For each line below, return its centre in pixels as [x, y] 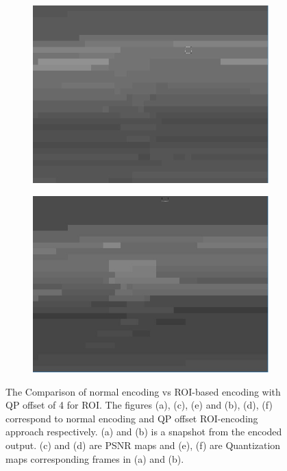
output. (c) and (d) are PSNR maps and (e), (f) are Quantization [143, 445]
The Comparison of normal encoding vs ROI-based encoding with [143, 391]
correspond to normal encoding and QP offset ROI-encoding [132, 418]
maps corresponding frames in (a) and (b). [95, 458]
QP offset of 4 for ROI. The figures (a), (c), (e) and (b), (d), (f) [139, 405]
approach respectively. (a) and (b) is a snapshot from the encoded [144, 432]
